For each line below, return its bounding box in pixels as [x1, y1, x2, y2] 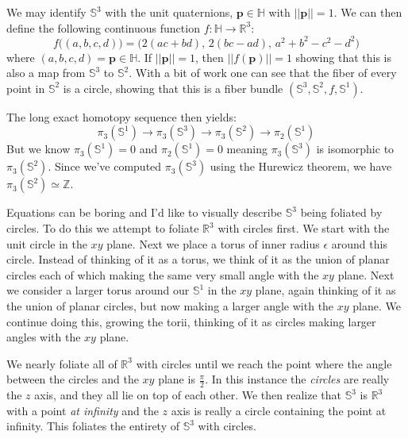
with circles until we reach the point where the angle [136, 355, 392, 372]
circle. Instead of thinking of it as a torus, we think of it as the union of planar [6, 251, 390, 268]
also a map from [6, 64, 86, 81]
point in [6, 79, 45, 96]
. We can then [333, 4, 402, 20]
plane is [158, 371, 195, 387]
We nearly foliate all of [6, 355, 117, 372]
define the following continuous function [6, 19, 200, 36]
